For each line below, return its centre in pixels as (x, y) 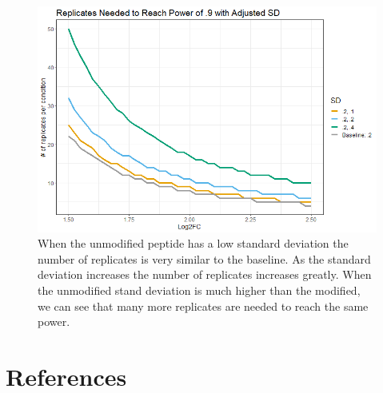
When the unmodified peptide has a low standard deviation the (193, 243)
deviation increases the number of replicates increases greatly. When (205, 274)
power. (54, 322)
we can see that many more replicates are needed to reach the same (203, 306)
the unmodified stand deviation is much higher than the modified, (199, 290)
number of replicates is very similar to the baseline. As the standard (204, 258)
